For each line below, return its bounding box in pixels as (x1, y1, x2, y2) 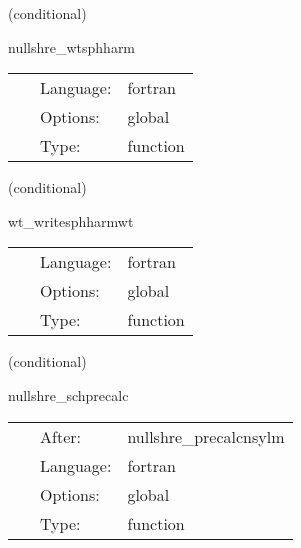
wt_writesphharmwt (8, 210, 134, 231)
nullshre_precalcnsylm (127, 424, 285, 448)
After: (40, 424, 81, 448)
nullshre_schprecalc (8, 384, 129, 405)
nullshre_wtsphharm (8, 36, 136, 57)
